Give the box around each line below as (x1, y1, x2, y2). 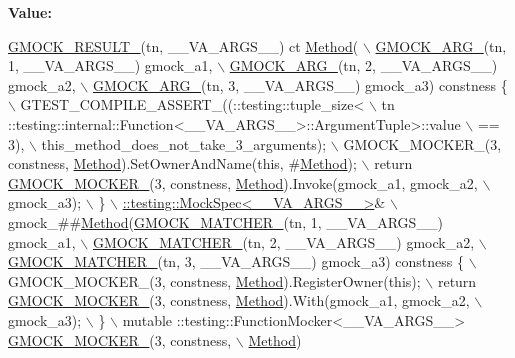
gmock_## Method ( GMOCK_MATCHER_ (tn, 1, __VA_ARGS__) (8, 211, 443, 232)
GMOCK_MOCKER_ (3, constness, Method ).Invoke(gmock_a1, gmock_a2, (8, 172, 478, 193)
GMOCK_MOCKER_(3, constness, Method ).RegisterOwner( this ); (8, 270, 421, 291)
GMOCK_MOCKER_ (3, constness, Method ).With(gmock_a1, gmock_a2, (8, 290, 470, 311)
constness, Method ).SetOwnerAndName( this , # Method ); (8, 153, 357, 174)
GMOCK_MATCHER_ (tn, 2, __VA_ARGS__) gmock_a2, (92, 231, 475, 252)
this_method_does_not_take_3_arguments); (41, 133, 327, 154)
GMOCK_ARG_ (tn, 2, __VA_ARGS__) (229, 55, 498, 76)
